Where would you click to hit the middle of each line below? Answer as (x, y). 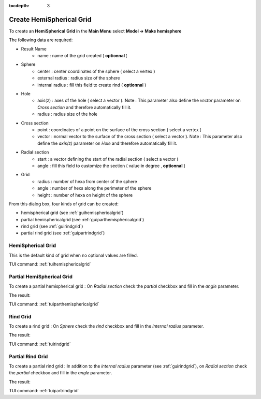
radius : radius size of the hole (67, 114)
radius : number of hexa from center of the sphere (87, 181)
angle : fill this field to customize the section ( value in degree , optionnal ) (111, 166)
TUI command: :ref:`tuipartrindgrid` (44, 391)
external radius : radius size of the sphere (79, 78)
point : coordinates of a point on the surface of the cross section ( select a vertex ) (119, 130)
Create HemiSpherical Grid (50, 19)
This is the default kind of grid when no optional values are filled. (73, 255)
